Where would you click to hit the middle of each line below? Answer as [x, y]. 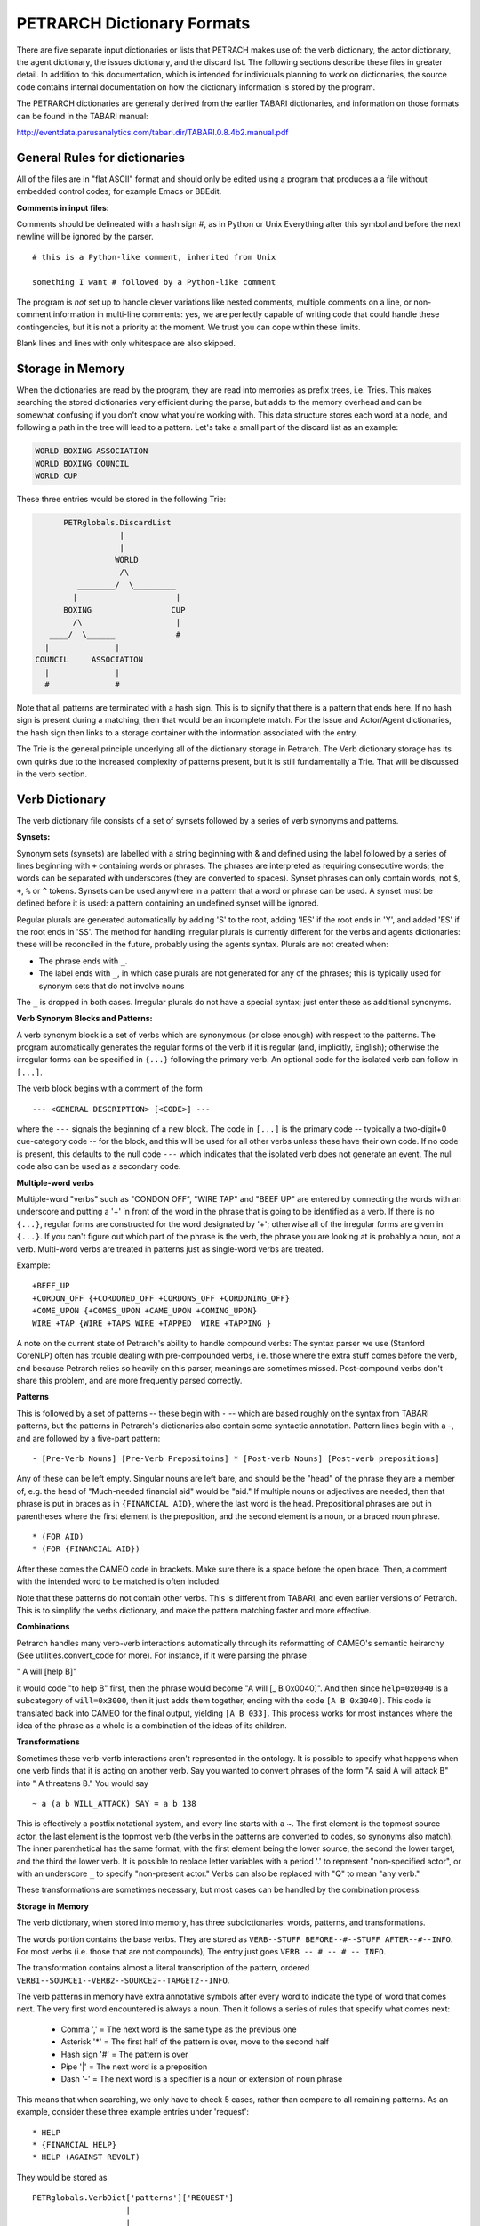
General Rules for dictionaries [101, 157]
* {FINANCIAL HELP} [75, 2145]
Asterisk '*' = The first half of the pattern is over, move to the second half [195, 2042]
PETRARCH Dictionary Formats [133, 23]
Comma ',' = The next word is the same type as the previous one [179, 2029]
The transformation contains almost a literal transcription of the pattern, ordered [163, 1968]
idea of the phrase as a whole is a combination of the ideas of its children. [152, 1726]
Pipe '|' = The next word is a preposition [134, 2067]
